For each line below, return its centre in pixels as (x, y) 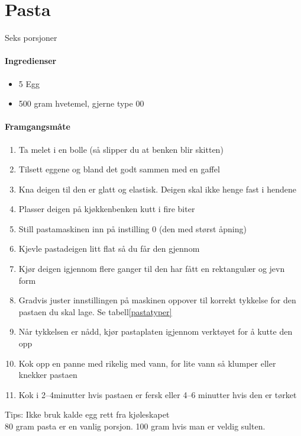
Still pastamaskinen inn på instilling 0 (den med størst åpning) (132, 228)
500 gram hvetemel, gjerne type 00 (81, 103)
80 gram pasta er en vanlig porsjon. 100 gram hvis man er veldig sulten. (135, 426)
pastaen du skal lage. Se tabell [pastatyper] (95, 311)
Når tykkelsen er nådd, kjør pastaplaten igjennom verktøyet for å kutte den (156, 331)
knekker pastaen (48, 375)
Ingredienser (31, 61)
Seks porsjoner (31, 38)
